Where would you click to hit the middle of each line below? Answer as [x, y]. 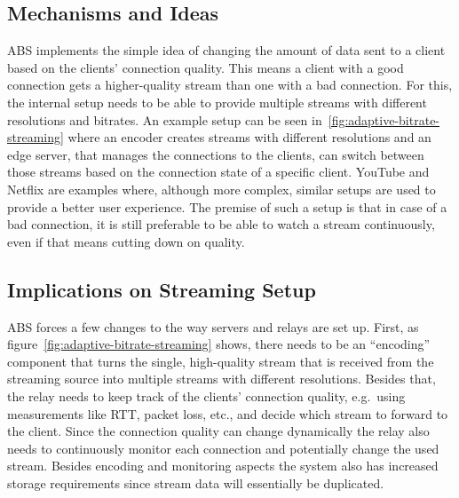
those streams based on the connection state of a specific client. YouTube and [218, 172]
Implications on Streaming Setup [162, 289]
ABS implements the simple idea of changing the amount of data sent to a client [226, 50]
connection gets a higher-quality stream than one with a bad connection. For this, [230, 85]
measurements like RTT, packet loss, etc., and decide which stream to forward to [228, 413]
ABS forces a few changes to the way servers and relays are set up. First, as [213, 326]
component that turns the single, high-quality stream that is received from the [221, 361]
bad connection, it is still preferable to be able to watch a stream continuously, [221, 224]
